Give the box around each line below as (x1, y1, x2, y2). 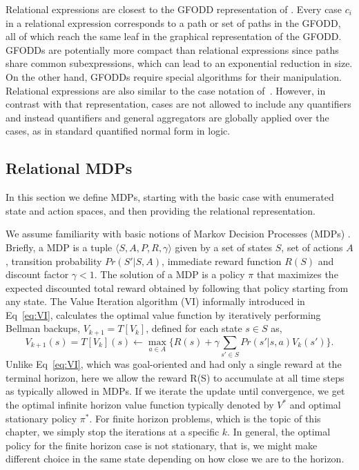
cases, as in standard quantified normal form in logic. (6, 124, 231, 138)
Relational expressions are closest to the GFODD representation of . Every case (6, 2, 342, 16)
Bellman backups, (6, 321, 80, 335)
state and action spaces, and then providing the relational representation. (6, 203, 316, 217)
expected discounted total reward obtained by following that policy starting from (6, 280, 349, 295)
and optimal (289, 398, 341, 412)
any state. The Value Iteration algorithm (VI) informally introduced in (6, 294, 305, 309)
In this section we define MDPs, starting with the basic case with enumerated (6, 190, 334, 204)
